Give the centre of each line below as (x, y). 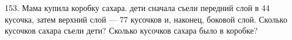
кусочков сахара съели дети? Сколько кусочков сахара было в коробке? (131, 30)
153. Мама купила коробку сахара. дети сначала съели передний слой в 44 (137, 8)
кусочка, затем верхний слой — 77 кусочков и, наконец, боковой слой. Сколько (146, 19)
